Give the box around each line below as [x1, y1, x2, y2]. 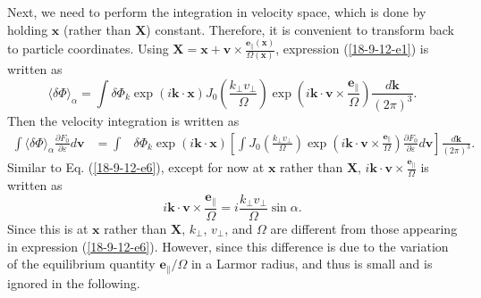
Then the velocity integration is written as [7, 111, 240, 129]
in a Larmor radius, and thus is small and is [190, 254, 433, 273]
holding [7, 20, 48, 38]
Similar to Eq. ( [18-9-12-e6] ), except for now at [7, 158, 265, 177]
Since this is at [7, 219, 89, 237]
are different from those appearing [270, 219, 458, 237]
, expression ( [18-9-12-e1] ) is [275, 39, 429, 58]
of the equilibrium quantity [7, 254, 156, 273]
